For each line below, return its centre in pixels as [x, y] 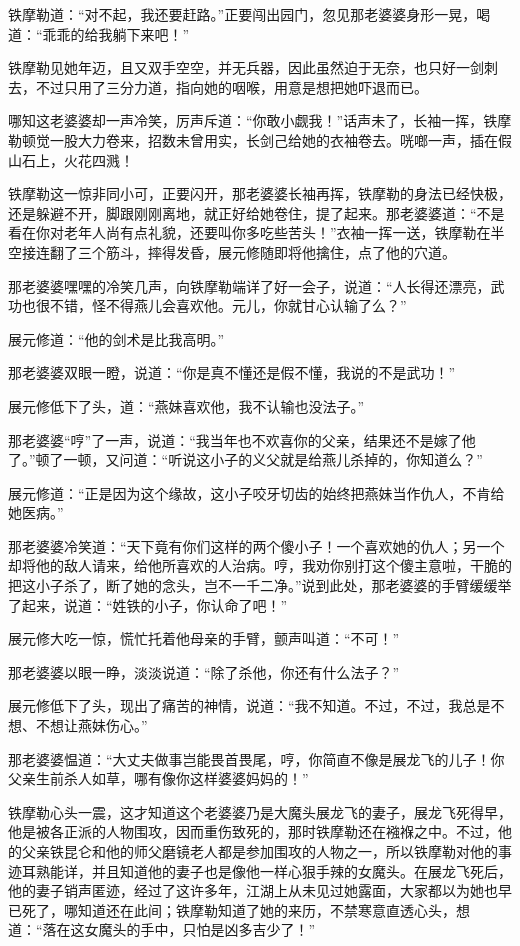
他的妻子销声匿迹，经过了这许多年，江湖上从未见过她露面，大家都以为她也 [253, 890]
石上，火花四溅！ [77, 159]
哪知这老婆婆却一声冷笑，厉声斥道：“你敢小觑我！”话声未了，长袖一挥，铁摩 [260, 120]
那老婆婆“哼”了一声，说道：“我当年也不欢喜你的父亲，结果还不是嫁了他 [242, 439]
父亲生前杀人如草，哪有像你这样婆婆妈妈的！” [158, 778]
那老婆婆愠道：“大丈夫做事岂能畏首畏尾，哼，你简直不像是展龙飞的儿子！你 [256, 758]
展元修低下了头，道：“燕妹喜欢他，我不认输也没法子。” [186, 405]
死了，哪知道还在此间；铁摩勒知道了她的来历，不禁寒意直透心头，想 [245, 909]
